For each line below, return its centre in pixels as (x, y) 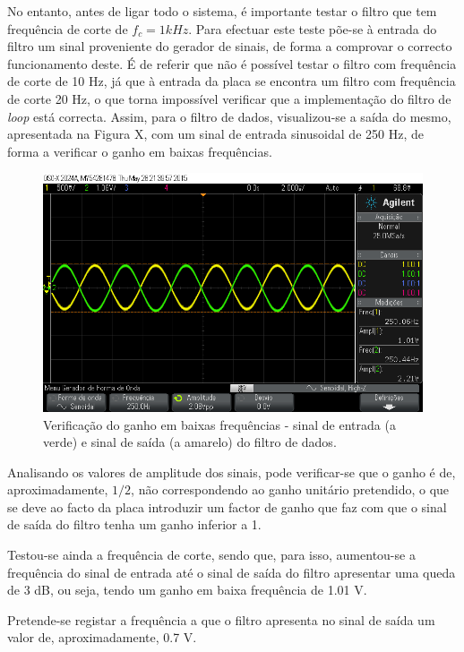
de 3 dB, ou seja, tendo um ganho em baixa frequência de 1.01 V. (187, 590)
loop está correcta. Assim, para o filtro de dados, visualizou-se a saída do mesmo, (229, 116)
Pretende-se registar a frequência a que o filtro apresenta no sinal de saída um (221, 619)
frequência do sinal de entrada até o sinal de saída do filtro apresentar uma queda (232, 572)
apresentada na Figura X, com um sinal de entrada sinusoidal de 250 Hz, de (215, 134)
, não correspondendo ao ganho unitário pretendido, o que (290, 489)
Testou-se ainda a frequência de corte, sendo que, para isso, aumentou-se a (211, 555)
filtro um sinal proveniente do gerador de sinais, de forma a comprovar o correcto (230, 46)
